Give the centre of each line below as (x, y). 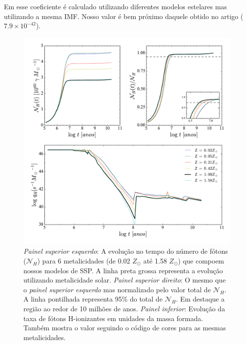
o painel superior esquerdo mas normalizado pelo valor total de (117, 289)
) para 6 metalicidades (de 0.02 (84, 260)
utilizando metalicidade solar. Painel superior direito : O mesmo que (125, 280)
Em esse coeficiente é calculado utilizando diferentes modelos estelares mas (115, 6)
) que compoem (201, 260)
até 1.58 (155, 260)
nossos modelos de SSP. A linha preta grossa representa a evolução (123, 270)
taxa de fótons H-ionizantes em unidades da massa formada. (113, 318)
